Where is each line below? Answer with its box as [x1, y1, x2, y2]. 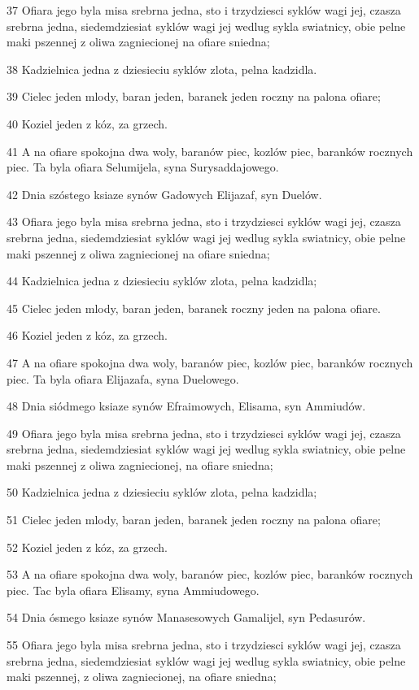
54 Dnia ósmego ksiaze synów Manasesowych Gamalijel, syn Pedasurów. [7, 609, 366, 626]
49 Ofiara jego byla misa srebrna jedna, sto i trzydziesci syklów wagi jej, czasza [7, 424, 401, 441]
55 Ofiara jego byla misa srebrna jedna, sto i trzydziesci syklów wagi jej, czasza [7, 636, 401, 653]
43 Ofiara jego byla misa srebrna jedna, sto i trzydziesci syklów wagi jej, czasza [7, 213, 401, 230]
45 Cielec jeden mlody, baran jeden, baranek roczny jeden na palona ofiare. [7, 299, 381, 316]
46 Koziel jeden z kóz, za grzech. [7, 327, 168, 344]
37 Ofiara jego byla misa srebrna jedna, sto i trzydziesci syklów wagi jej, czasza [7, 2, 401, 18]
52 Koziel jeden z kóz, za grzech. [7, 538, 168, 555]
